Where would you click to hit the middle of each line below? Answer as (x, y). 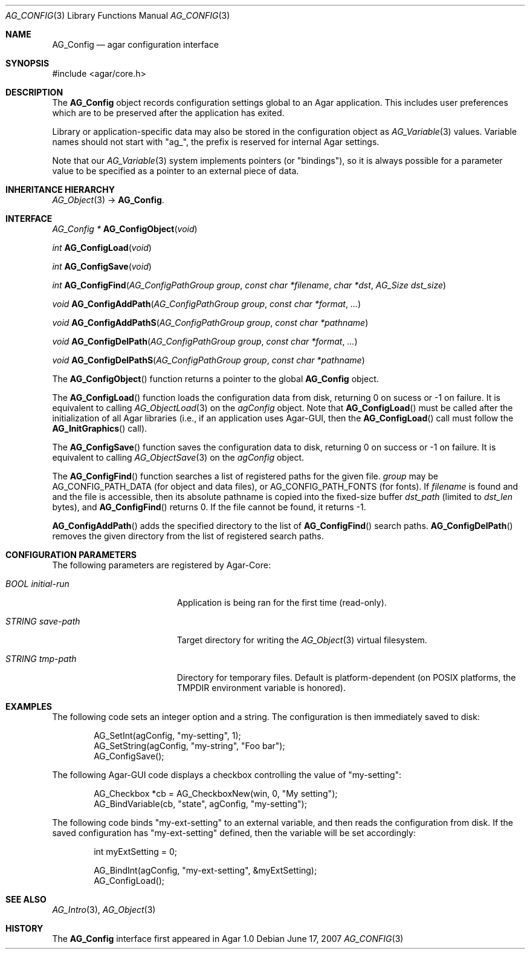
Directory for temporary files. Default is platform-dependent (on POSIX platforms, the (346, 677)
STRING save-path (43, 621)
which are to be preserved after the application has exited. (168, 113)
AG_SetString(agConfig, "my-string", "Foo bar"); (189, 746)
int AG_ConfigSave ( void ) (102, 266)
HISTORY (24, 928)
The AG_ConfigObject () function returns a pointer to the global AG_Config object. (215, 379)
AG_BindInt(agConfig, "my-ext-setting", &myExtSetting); (205, 870)
